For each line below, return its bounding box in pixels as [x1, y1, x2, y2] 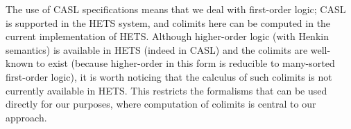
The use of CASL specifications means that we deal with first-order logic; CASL [6, 2, 346, 16]
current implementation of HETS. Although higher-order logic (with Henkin [6, 29, 329, 43]
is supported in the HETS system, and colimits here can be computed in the [6, 15, 331, 30]
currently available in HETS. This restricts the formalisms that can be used [6, 83, 327, 97]
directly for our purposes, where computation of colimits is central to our [6, 97, 316, 111]
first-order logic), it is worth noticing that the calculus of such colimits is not [6, 69, 332, 83]
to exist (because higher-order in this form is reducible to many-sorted [36, 56, 335, 70]
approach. [6, 110, 47, 124]
